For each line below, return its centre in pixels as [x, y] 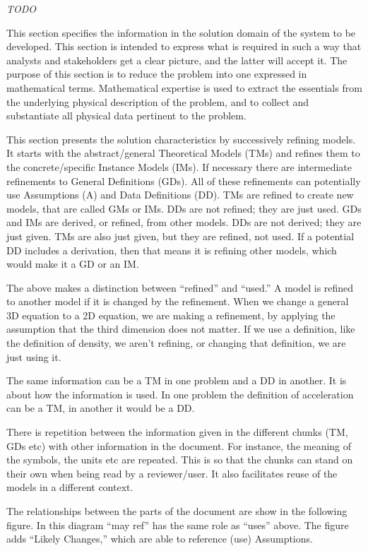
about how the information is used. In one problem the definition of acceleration [180, 394]
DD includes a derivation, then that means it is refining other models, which [172, 250]
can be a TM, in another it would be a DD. [101, 408]
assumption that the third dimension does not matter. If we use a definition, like [181, 329]
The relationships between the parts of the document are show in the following [177, 511]
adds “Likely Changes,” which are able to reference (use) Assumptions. [160, 539]
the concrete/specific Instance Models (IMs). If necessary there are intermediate [179, 166]
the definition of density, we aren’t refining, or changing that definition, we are [176, 343]
